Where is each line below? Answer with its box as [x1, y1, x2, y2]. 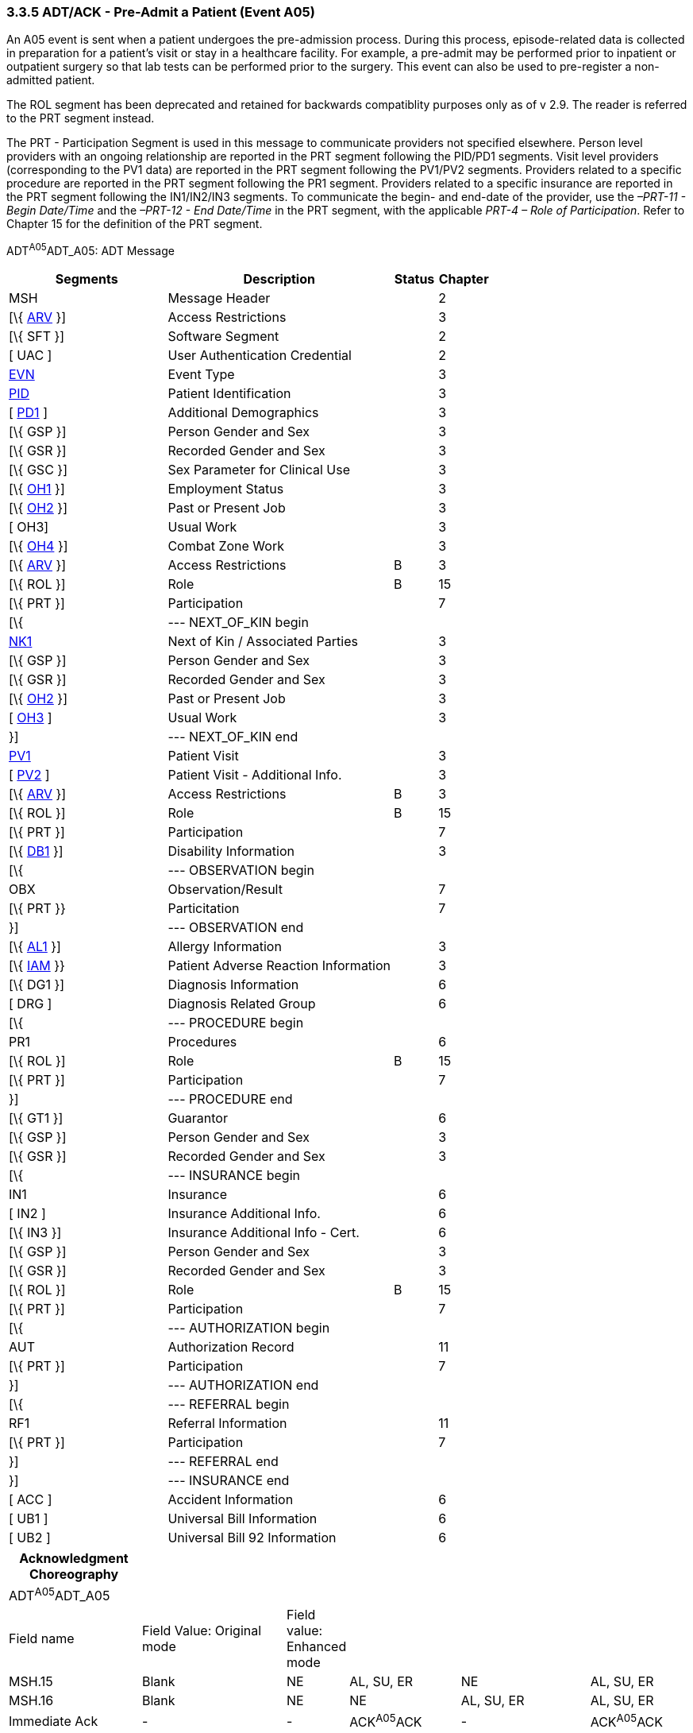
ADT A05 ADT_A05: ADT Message [6, 242, 175, 258]
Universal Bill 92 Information [167, 1530, 337, 1546]
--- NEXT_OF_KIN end [167, 729, 298, 745]
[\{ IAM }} [9, 957, 65, 974]
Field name [9, 1630, 75, 1647]
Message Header [167, 290, 271, 307]
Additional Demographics [167, 404, 319, 421]
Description [243, 271, 315, 288]
